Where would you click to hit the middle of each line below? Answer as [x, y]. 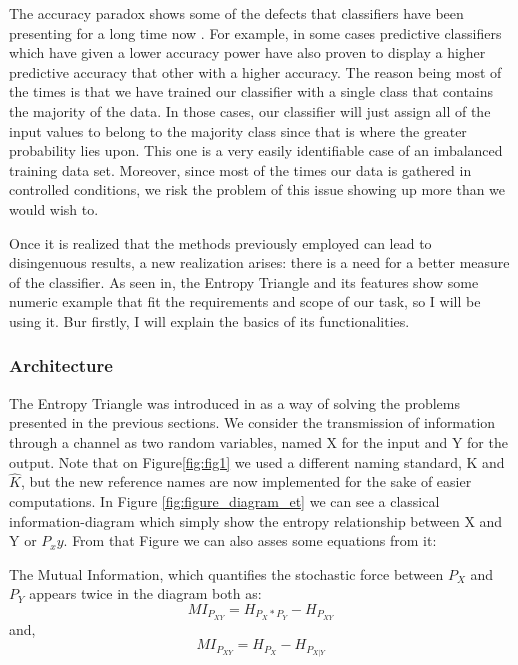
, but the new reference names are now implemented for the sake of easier [246, 481]
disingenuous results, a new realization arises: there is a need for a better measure [259, 262]
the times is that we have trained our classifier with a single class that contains [251, 91]
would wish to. [54, 208]
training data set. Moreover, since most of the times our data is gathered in [240, 169]
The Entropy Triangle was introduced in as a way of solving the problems [235, 402]
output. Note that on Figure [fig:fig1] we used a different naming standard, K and [257, 461]
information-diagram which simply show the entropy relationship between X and [256, 520]
